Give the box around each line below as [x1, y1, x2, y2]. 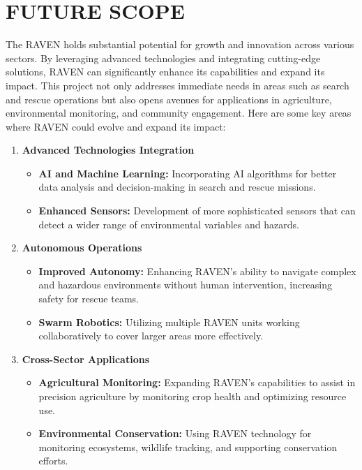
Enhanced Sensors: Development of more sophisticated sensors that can [38, 203, 356, 218]
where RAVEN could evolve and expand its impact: [6, 119, 226, 133]
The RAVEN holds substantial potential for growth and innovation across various [6, 37, 354, 52]
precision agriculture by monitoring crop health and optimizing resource [38, 389, 347, 403]
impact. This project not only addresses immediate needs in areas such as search [6, 78, 349, 92]
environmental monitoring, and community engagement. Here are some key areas [6, 105, 352, 120]
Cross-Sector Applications [22, 351, 150, 366]
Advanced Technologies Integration [22, 142, 195, 157]
